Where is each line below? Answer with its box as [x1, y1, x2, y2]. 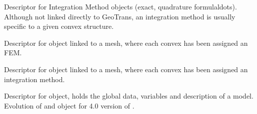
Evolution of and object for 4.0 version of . [4, 100, 134, 111]
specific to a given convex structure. [4, 21, 114, 31]
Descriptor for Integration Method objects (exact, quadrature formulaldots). [4, 1, 237, 11]
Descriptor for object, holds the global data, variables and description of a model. [4, 91, 253, 101]
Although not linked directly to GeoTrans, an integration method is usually [4, 11, 235, 21]
